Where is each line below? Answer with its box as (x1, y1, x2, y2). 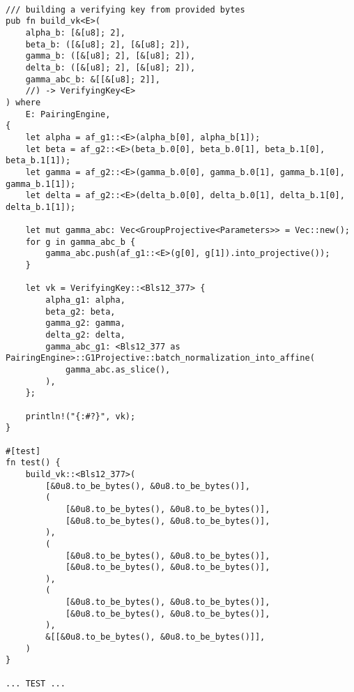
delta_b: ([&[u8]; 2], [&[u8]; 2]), (25, 62, 196, 73)
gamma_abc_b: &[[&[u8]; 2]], (25, 74, 160, 84)
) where (6, 97, 41, 107)
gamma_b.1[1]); (6, 179, 76, 189)
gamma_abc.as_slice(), (65, 365, 171, 375)
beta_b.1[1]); (6, 156, 71, 166)
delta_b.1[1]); (6, 202, 76, 212)
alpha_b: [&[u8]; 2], (25, 27, 125, 38)
